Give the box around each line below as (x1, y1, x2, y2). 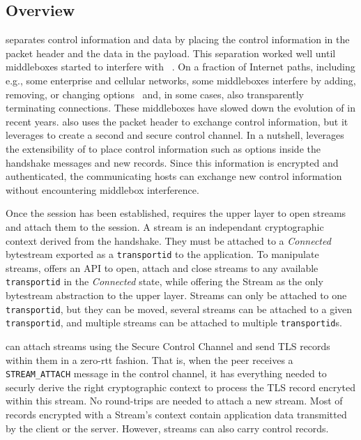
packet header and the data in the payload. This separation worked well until (6, 45, 336, 60)
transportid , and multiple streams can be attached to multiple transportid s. (6, 315, 342, 330)
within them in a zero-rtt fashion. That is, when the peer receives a (6, 352, 293, 367)
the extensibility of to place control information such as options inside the (6, 141, 321, 155)
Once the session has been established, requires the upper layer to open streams (6, 206, 346, 220)
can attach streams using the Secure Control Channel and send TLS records (6, 338, 330, 353)
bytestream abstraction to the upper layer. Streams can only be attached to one (6, 288, 347, 303)
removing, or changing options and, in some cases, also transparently (6, 86, 305, 101)
